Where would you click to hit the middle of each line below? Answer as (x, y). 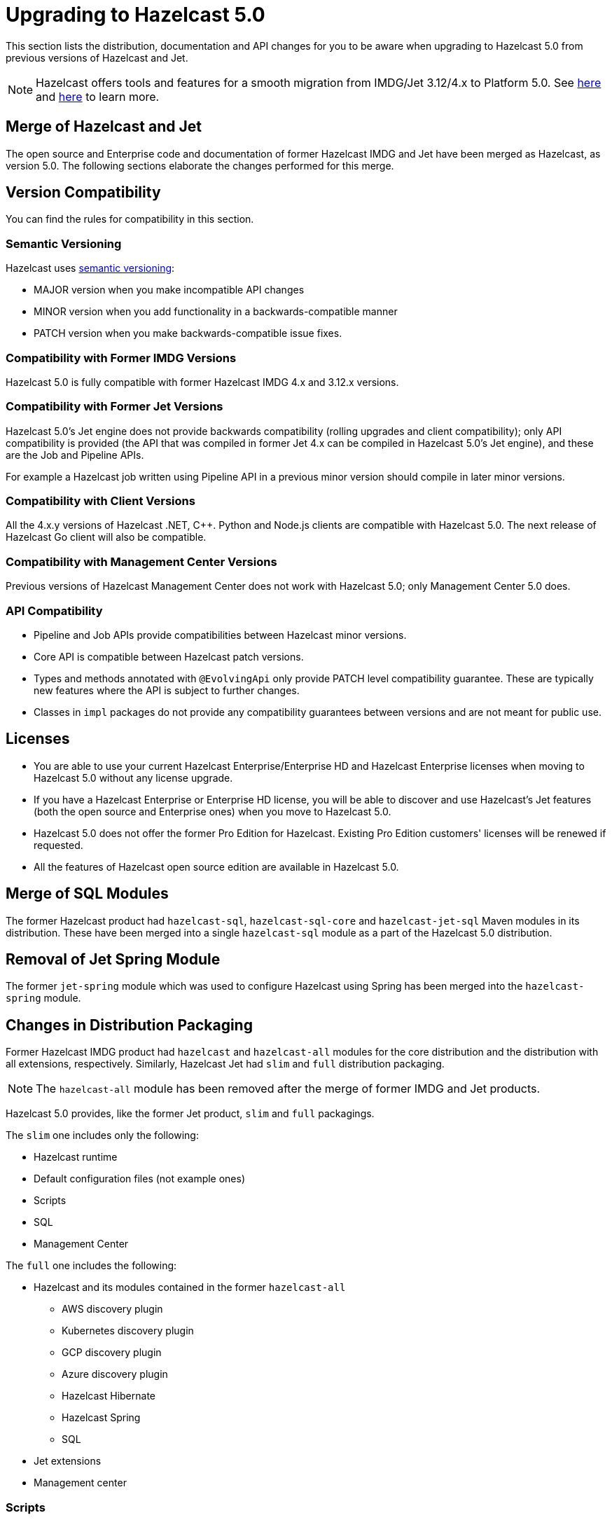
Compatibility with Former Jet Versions (114, 407)
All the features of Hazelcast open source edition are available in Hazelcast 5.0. (216, 866)
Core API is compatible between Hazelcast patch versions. (169, 656)
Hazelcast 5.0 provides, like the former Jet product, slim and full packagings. (190, 1114)
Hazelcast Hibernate (109, 1396)
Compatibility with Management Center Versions (141, 561)
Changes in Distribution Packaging (129, 1025)
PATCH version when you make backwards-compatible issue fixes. (188, 333)
